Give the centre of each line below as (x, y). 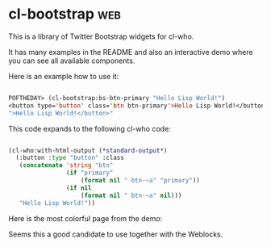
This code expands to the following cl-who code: (90, 128)
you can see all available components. (72, 61)
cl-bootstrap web (65, 14)
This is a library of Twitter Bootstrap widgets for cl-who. (101, 36)
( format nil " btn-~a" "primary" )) (140, 181)
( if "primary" (90, 173)
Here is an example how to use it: (64, 76)
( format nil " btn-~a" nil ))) (131, 195)
